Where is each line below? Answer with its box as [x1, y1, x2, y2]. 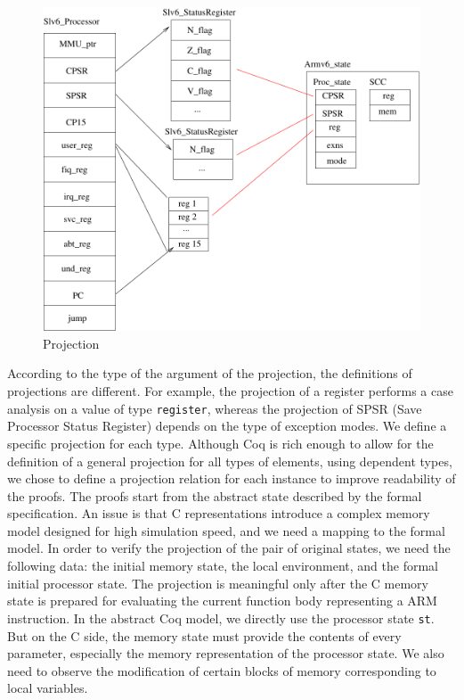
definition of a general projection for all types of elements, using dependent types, [7, 451, 452, 470]
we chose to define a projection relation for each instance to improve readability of [7, 469, 456, 488]
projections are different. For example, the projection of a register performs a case [7, 382, 453, 400]
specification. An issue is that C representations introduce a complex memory [7, 504, 430, 523]
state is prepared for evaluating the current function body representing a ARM [7, 591, 437, 610]
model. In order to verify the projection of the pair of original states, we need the [7, 539, 451, 557]
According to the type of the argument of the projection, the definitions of [7, 364, 412, 383]
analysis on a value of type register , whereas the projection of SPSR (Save [7, 399, 422, 417]
